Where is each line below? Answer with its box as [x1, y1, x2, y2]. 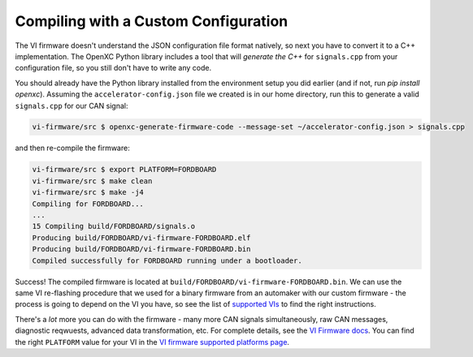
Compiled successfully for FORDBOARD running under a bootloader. [32, 256, 302, 265]
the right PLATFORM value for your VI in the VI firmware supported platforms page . [15, 337, 290, 346]
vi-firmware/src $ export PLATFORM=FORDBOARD [32, 165, 217, 174]
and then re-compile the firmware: [15, 143, 130, 153]
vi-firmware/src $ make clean [32, 176, 153, 186]
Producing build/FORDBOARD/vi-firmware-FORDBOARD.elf [32, 233, 251, 243]
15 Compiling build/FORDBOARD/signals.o [32, 222, 195, 231]
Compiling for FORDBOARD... [32, 199, 144, 209]
